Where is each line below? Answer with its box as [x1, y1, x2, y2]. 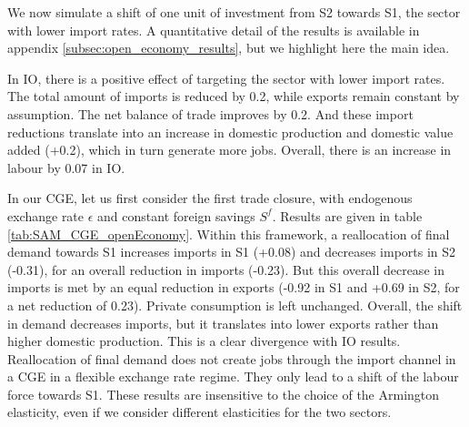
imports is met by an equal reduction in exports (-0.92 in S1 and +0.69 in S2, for [7, 278, 460, 297]
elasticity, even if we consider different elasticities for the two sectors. [7, 402, 392, 422]
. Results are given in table [272, 206, 423, 225]
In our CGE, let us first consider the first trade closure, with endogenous [7, 188, 413, 208]
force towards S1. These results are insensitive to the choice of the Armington [7, 384, 440, 403]
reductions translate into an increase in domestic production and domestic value [7, 122, 454, 141]
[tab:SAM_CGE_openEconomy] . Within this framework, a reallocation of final [7, 224, 450, 243]
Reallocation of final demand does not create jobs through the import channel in [7, 349, 456, 368]
